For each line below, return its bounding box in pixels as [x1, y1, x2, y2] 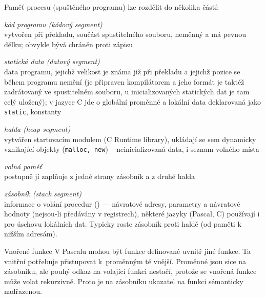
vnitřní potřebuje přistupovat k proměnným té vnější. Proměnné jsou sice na [4, 255, 247, 266]
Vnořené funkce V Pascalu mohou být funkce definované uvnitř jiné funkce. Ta [4, 246, 251, 256]
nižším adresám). [4, 228, 57, 239]
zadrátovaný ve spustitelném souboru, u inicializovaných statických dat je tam [4, 86, 250, 97]
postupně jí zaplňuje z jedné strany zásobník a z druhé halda [4, 171, 195, 182]
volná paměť [4, 161, 42, 171]
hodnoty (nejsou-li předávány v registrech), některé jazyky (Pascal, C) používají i [4, 208, 260, 219]
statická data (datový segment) [4, 56, 100, 67]
